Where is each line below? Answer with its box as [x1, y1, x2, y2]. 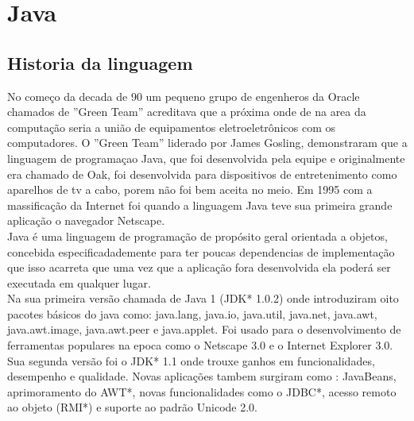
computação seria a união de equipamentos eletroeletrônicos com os [7, 118, 335, 135]
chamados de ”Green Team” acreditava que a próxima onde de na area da [7, 103, 366, 120]
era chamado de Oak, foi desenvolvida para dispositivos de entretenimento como [7, 165, 397, 182]
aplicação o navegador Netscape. [7, 212, 165, 229]
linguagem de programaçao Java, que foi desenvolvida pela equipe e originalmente [7, 149, 405, 166]
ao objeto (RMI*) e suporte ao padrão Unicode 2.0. [7, 399, 257, 415]
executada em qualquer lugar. [7, 274, 151, 291]
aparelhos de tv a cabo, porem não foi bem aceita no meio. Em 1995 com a [7, 181, 373, 198]
